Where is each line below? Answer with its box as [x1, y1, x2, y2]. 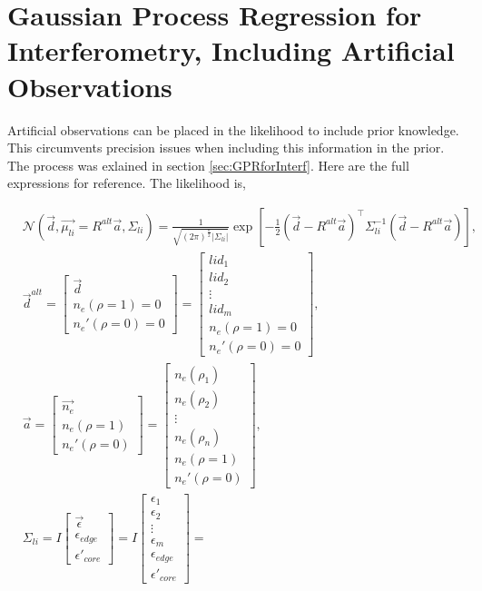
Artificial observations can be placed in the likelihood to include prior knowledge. [7, 120, 459, 139]
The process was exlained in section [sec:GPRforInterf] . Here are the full [7, 155, 409, 174]
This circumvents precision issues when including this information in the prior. [7, 138, 445, 157]
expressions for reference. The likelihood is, [7, 173, 246, 192]
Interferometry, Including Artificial [7, 32, 455, 69]
